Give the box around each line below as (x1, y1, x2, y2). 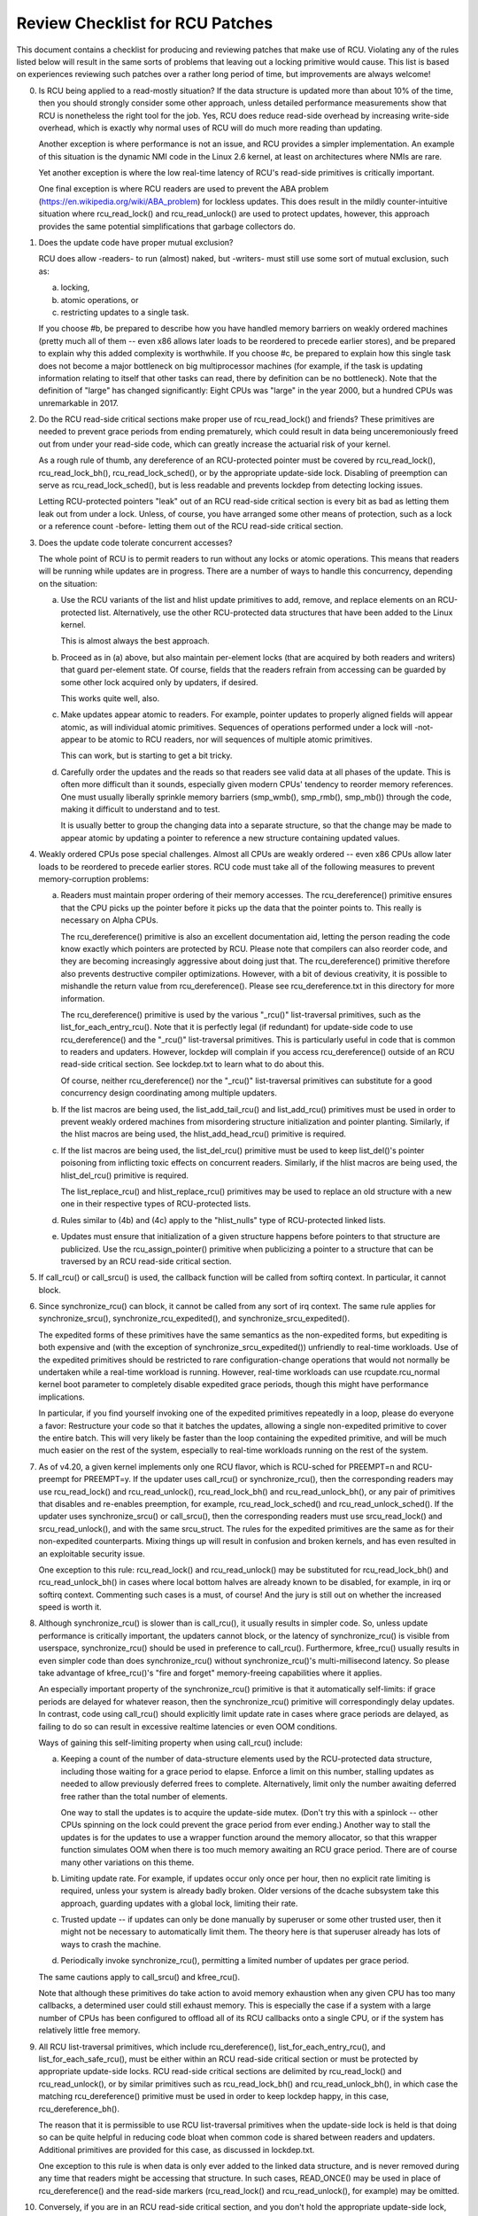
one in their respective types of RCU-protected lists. (60, 1198, 251, 1209)
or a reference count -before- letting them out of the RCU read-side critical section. (38, 521, 343, 532)
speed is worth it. (38, 1602, 102, 1612)
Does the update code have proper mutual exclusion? (38, 238, 234, 248)
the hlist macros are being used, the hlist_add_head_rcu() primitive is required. (60, 1128, 347, 1139)
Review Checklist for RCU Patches (16, 13, 274, 33)
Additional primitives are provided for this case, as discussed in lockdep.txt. (38, 2144, 315, 2155)
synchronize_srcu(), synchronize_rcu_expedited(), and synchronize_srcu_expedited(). (38, 1313, 350, 1324)
